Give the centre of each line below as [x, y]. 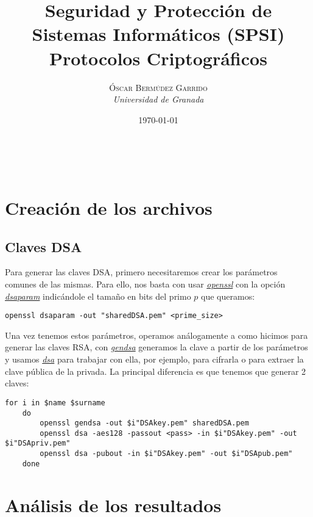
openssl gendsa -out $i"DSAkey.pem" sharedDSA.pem [144, 423]
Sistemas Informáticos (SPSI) [158, 34]
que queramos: [228, 296]
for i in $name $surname [55, 403]
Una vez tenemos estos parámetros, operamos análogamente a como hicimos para [156, 335]
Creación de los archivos [109, 208]
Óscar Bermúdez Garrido [158, 87]
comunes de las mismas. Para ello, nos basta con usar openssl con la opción [145, 284]
